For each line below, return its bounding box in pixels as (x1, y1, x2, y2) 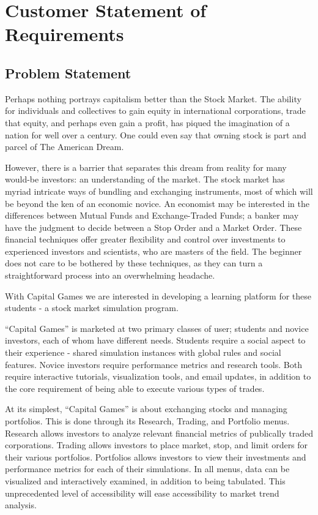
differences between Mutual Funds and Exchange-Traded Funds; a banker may (5, 209, 299, 222)
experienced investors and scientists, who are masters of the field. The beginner (5, 244, 302, 257)
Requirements (5, 21, 124, 47)
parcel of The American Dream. (5, 140, 124, 153)
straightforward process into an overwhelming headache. (5, 269, 215, 282)
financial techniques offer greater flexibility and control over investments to (5, 233, 286, 246)
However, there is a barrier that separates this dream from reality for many (5, 160, 287, 173)
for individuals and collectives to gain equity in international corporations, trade (5, 104, 306, 117)
